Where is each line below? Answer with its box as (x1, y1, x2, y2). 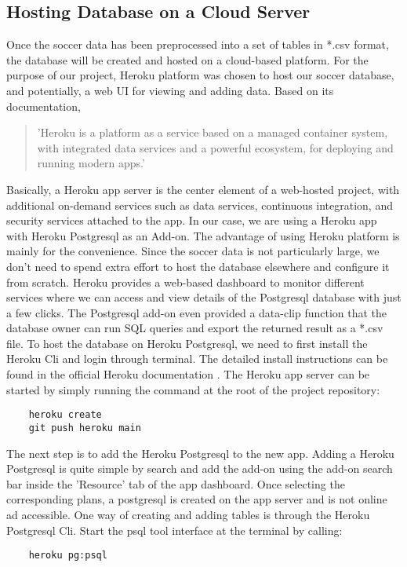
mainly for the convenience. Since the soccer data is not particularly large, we (6, 243, 380, 259)
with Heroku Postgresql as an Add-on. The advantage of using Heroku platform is (6, 227, 400, 243)
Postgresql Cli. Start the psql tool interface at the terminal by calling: (6, 521, 343, 538)
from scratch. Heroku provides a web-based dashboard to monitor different (6, 273, 365, 290)
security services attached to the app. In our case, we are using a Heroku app (6, 212, 377, 229)
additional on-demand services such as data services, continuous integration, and (6, 196, 393, 213)
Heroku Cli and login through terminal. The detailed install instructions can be (6, 350, 388, 367)
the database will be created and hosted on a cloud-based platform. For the (6, 51, 369, 68)
